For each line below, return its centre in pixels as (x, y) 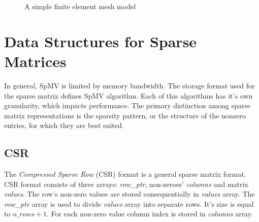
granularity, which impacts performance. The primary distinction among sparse (127, 105)
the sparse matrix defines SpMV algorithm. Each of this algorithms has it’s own (128, 95)
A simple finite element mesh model (80, 6)
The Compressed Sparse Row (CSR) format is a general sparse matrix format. (125, 174)
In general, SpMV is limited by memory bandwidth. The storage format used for (129, 85)
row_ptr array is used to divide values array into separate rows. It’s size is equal (129, 203)
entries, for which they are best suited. (64, 125)
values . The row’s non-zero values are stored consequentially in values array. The (129, 194)
